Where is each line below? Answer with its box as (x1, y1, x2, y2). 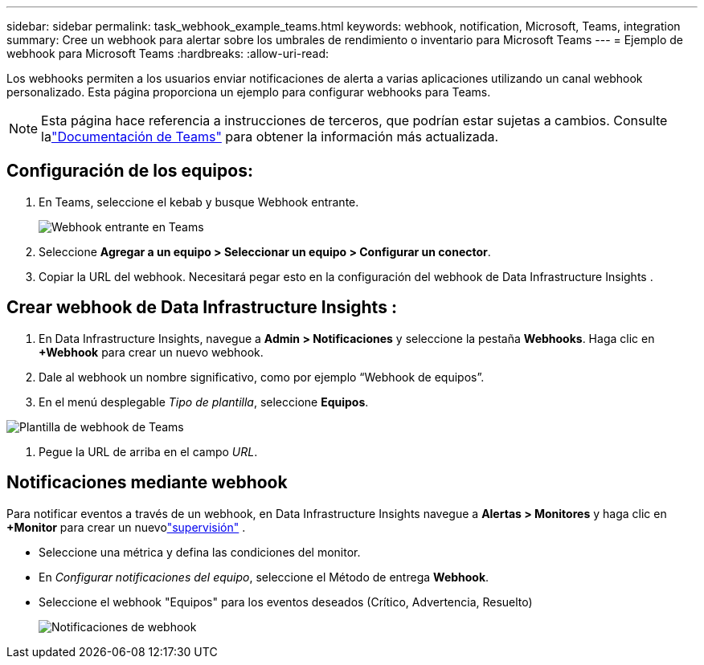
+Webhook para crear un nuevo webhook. (39, 345, 264, 359)
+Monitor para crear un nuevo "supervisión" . (6, 520, 246, 534)
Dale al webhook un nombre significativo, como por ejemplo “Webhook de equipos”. (39, 369, 485, 384)
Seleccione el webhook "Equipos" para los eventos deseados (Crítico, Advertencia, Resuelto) (39, 594, 533, 609)
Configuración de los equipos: (6, 161, 253, 182)
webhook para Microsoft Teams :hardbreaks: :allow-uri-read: (6, 47, 329, 60)
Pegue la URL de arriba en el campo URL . (39, 444, 258, 459)
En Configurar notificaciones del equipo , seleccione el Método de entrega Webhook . (39, 569, 489, 584)
